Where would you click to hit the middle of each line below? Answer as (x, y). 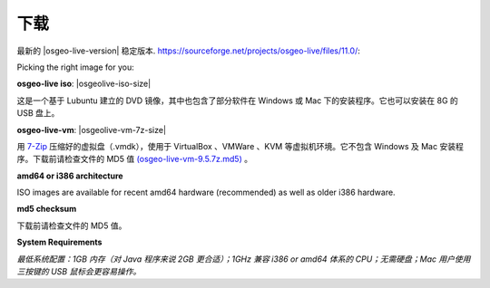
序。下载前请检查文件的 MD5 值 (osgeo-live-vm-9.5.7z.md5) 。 (135, 159)
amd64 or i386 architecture (70, 176)
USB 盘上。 (38, 113)
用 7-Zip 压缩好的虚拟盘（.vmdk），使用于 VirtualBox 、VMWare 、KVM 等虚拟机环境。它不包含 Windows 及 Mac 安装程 (240, 146)
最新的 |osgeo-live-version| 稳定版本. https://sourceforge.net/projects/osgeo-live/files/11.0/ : (188, 51)
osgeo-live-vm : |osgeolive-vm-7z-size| (92, 130)
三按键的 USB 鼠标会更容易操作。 (79, 272)
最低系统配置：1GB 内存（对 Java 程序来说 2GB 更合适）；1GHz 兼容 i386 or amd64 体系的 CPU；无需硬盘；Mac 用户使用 (244, 259)
